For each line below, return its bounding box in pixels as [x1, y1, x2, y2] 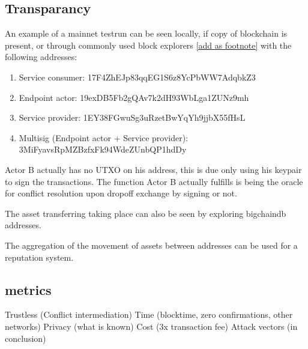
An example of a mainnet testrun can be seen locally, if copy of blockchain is [5, 27, 288, 40]
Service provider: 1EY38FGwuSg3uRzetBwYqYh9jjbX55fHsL [19, 111, 246, 124]
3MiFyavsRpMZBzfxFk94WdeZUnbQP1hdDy [19, 143, 187, 156]
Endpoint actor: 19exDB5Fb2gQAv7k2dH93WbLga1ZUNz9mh [19, 91, 249, 103]
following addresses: [5, 50, 77, 63]
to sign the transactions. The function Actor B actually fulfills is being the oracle [5, 175, 303, 187]
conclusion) [5, 332, 46, 344]
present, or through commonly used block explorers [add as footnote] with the [5, 38, 292, 51]
